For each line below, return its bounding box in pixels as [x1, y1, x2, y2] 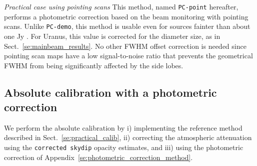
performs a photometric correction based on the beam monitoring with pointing [4, 11, 248, 21]
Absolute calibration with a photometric [4, 84, 217, 100]
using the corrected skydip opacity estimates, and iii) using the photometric [4, 142, 243, 153]
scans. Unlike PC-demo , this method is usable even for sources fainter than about [4, 21, 250, 31]
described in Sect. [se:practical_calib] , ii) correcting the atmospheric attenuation [4, 132, 252, 143]
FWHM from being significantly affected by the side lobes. [4, 60, 183, 70]
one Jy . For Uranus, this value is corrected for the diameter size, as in [4, 30, 220, 41]
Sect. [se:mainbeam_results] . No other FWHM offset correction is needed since [4, 40, 246, 51]
